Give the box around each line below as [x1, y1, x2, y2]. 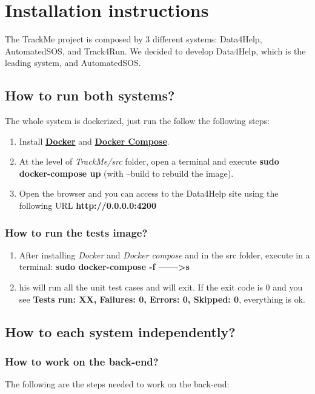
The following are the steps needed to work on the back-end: [5, 378, 230, 390]
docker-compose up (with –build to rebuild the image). [19, 166, 234, 179]
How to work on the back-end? [5, 353, 159, 369]
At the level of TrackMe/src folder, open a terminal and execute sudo [19, 155, 279, 168]
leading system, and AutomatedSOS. [5, 56, 141, 69]
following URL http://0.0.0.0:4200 [19, 199, 156, 212]
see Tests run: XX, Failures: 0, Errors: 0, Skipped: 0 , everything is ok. [19, 292, 305, 305]
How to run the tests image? [5, 225, 148, 240]
